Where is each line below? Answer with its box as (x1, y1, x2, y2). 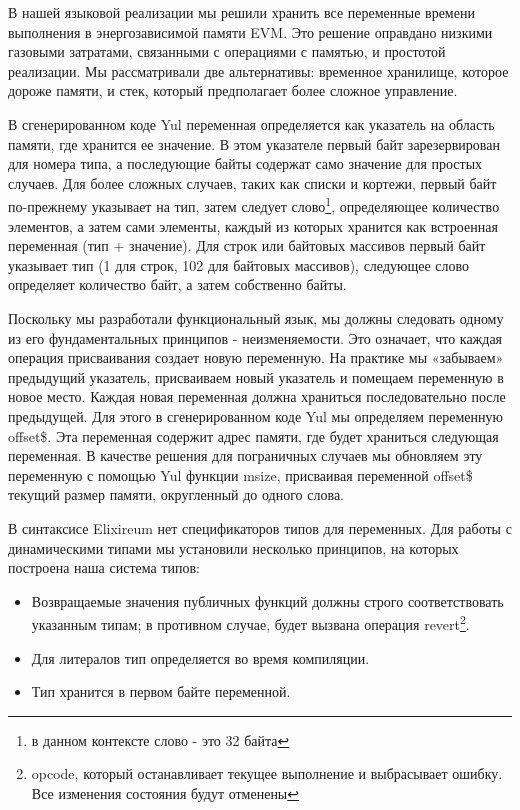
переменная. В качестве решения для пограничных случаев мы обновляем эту (8, 445, 483, 466)
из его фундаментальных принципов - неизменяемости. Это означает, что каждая (8, 327, 503, 348)
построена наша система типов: (8, 557, 200, 578)
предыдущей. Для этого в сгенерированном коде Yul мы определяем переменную (8, 405, 503, 426)
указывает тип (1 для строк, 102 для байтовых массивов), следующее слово (8, 254, 470, 275)
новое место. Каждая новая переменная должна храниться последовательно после (8, 386, 506, 407)
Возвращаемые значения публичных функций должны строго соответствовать (31, 590, 504, 611)
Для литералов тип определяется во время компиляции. (31, 647, 370, 668)
